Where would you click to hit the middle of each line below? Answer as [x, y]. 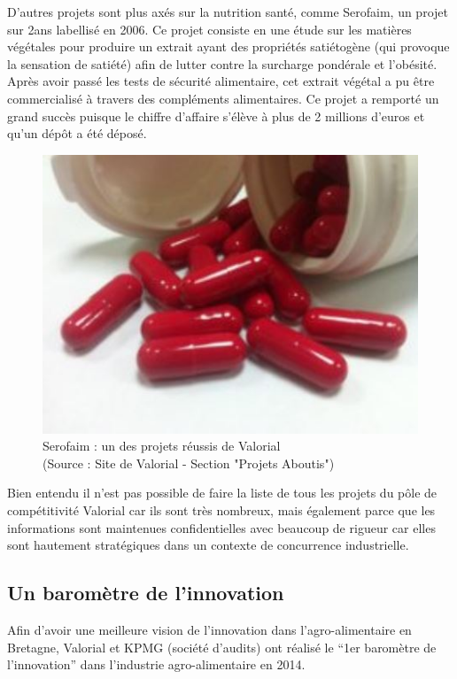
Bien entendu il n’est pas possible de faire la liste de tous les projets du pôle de [222, 493]
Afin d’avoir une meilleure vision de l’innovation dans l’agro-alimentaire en [209, 630]
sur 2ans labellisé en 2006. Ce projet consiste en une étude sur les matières [209, 29]
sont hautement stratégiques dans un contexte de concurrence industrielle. [208, 545]
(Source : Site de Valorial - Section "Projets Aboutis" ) [189, 463]
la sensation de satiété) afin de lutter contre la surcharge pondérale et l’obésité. [222, 63]
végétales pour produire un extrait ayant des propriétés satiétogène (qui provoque [228, 46]
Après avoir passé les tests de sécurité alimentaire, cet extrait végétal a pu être [221, 81]
